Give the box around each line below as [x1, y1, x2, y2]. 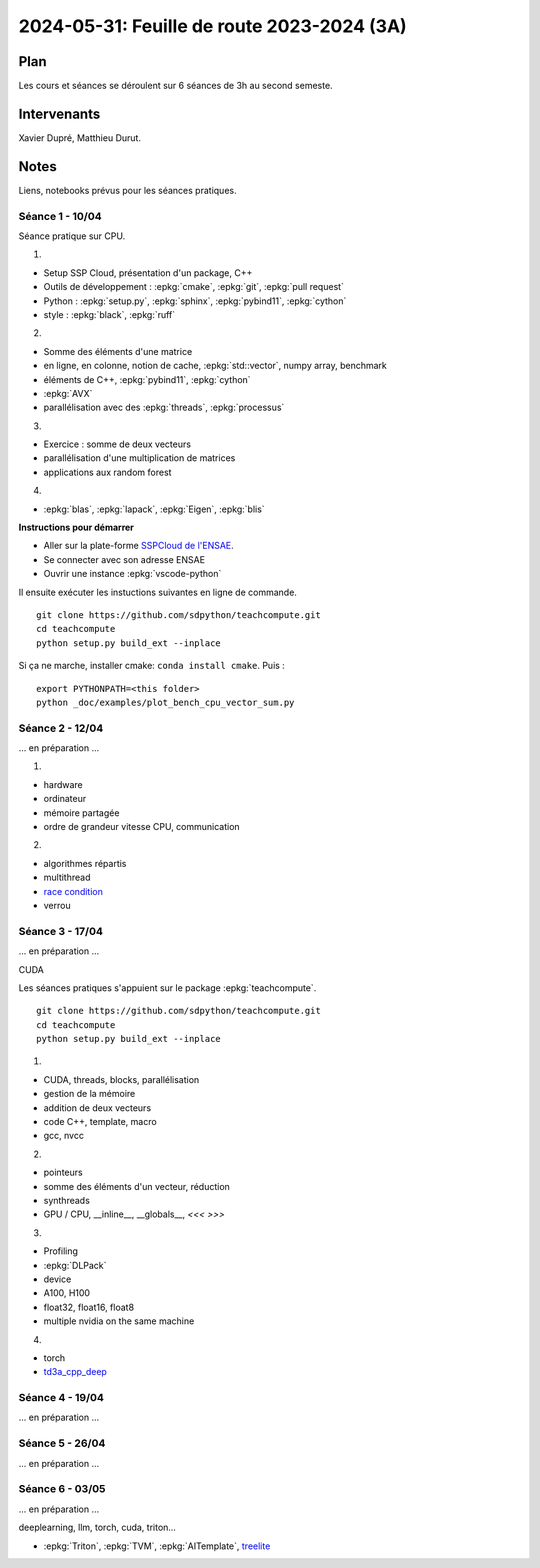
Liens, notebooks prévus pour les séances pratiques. [18, 184, 237, 196]
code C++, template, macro [43, 1116, 157, 1128]
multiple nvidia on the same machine [43, 1315, 195, 1327]
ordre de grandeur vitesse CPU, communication [43, 821, 240, 833]
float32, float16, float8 [43, 1301, 135, 1313]
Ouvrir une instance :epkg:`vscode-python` [43, 568, 222, 580]
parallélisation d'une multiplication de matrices [43, 452, 236, 464]
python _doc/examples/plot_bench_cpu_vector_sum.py [36, 696, 295, 708]
